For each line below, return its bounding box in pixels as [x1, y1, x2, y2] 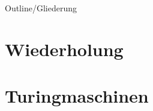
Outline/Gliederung [5, 2, 77, 14]
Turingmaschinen [5, 84, 149, 108]
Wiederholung [5, 36, 124, 61]
